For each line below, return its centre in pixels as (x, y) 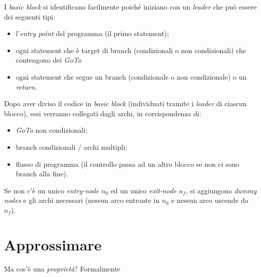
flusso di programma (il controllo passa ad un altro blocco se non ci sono (127, 164)
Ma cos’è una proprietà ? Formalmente (62, 268)
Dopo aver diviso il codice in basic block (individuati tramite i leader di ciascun (125, 103)
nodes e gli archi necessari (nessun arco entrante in (82, 200)
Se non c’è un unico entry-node (52, 190)
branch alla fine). (42, 174)
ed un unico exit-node (144, 190)
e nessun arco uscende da (210, 200)
